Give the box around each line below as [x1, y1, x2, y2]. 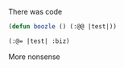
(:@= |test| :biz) [8, 36, 70, 45]
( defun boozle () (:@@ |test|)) [8, 23, 117, 31]
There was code [8, 7, 63, 16]
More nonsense [8, 52, 60, 62]
